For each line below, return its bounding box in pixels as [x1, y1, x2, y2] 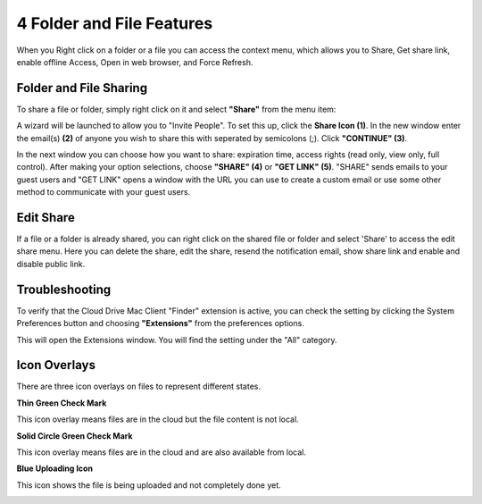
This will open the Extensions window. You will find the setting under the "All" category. [16, 334, 338, 345]
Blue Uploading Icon [16, 463, 94, 474]
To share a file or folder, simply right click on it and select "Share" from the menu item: [16, 104, 337, 114]
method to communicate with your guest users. [16, 187, 191, 197]
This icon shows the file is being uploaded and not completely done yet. [16, 479, 281, 491]
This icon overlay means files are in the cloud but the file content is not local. [16, 414, 299, 424]
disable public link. [16, 258, 86, 269]
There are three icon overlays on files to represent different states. [16, 381, 261, 392]
